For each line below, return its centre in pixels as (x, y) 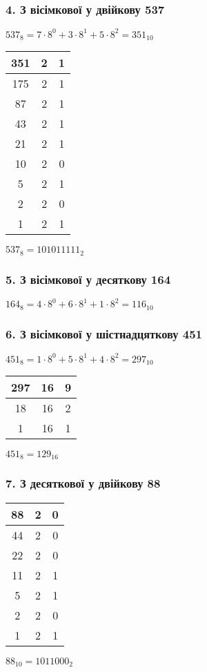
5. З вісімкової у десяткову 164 (88, 279)
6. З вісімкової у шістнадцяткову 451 (104, 333)
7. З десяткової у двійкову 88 (83, 483)
